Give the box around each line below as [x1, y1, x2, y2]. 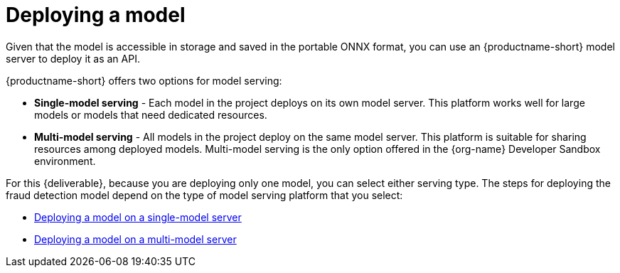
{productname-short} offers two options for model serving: [6, 74, 282, 87]
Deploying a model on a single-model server [34, 210, 242, 223]
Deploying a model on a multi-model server [34, 232, 237, 245]
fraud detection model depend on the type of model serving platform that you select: [6, 188, 403, 201]
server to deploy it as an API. [6, 52, 140, 65]
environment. [34, 154, 96, 167]
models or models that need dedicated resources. [34, 108, 267, 121]
